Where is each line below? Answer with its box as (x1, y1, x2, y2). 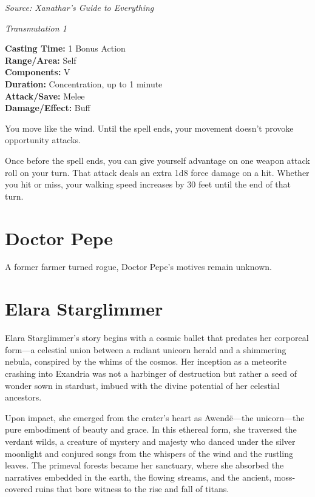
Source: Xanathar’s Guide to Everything (5, 1, 154, 13)
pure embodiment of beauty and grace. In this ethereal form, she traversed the (5, 423, 297, 436)
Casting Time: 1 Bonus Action (5, 42, 126, 55)
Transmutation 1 (5, 21, 67, 34)
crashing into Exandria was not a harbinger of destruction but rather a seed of (5, 367, 297, 379)
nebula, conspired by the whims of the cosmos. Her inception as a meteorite (5, 355, 287, 368)
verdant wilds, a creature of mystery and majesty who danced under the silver (5, 434, 296, 447)
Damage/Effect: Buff (5, 101, 90, 114)
